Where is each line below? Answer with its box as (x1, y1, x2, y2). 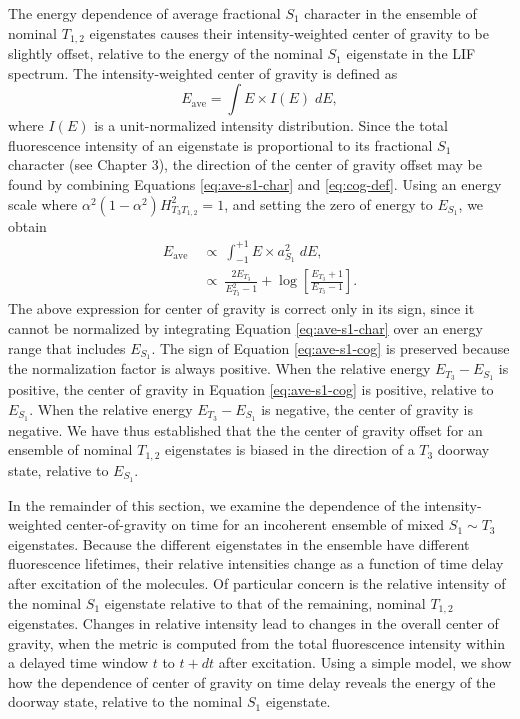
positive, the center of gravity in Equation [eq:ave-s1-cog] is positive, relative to (8, 379, 494, 400)
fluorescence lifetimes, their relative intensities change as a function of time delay (8, 553, 504, 574)
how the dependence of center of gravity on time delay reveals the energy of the (8, 671, 496, 692)
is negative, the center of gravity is (261, 398, 473, 419)
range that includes (8, 337, 126, 358)
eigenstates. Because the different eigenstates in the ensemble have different (8, 533, 470, 554)
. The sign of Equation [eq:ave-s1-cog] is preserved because (151, 337, 510, 358)
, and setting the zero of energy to (224, 193, 433, 214)
